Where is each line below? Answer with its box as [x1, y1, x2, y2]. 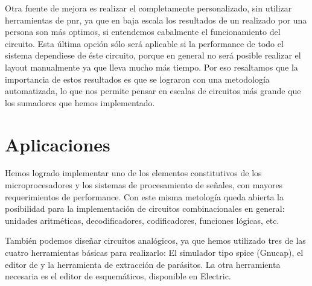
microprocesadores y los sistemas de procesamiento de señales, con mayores [5, 179, 283, 191]
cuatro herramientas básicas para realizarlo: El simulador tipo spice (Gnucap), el [5, 246, 304, 259]
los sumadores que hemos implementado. [5, 96, 155, 109]
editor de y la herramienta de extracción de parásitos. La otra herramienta [5, 258, 281, 270]
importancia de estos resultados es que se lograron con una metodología [5, 72, 270, 85]
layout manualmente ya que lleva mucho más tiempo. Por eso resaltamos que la [5, 60, 298, 73]
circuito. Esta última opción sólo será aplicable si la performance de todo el [5, 37, 284, 49]
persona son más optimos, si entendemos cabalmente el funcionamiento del [5, 25, 281, 38]
